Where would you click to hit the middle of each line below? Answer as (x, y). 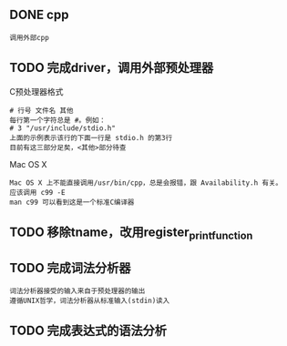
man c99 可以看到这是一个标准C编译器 (72, 202)
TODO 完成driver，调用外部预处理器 (112, 68)
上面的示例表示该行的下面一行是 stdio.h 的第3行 (91, 137)
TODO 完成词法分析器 (70, 268)
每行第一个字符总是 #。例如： (58, 120)
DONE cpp (39, 15)
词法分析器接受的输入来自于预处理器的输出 (77, 291)
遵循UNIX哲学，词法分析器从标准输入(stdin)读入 (90, 301)
